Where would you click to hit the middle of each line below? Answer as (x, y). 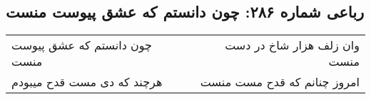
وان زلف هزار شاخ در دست (292, 45)
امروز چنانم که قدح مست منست (280, 82)
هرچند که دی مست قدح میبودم (87, 82)
